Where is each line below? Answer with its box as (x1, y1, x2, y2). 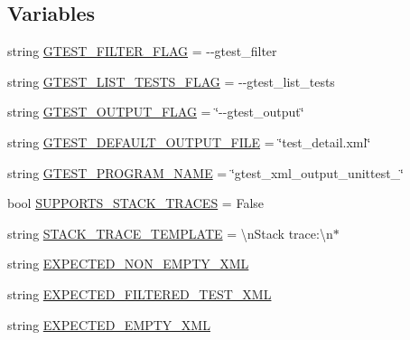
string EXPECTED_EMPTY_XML (7, 315, 210, 334)
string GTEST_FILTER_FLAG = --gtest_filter (7, 42, 277, 61)
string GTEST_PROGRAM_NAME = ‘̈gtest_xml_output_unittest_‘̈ (7, 163, 405, 182)
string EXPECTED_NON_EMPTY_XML (7, 254, 249, 273)
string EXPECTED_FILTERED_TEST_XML (7, 284, 272, 303)
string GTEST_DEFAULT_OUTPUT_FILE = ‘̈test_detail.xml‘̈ (7, 132, 371, 151)
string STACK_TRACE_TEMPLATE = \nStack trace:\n (7, 223, 333, 242)
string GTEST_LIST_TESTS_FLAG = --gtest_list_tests (7, 71, 335, 90)
